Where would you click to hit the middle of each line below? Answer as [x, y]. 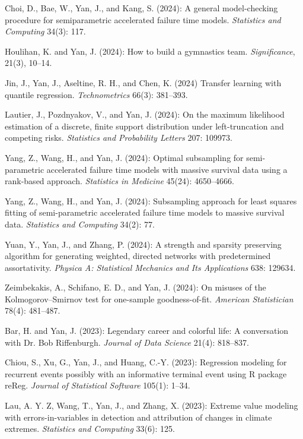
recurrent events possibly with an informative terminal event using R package [146, 373]
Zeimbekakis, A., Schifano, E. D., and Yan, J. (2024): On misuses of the [135, 287]
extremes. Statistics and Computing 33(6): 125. [90, 429]
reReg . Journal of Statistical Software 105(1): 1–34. [98, 385]
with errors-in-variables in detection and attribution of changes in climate [138, 417]
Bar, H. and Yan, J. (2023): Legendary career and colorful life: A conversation [147, 331]
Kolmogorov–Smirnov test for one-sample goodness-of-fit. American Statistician [149, 299]
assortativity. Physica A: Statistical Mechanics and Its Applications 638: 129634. [150, 267]
